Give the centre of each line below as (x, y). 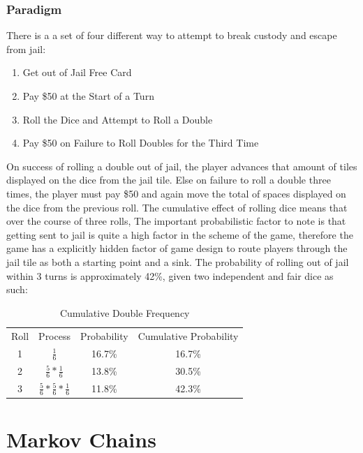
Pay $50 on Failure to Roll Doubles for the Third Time (141, 143)
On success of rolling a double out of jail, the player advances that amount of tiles (182, 166)
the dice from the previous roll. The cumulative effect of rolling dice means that (177, 207)
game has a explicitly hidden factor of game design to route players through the (177, 248)
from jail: (26, 49)
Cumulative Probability (188, 335)
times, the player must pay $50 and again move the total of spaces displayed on (176, 193)
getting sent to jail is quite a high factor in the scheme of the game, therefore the (180, 234)
